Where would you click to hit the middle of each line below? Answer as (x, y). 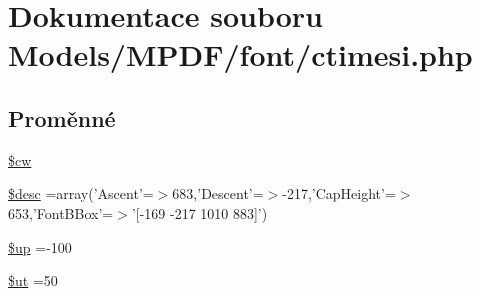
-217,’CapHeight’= (339, 193)
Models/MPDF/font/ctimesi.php (240, 54)
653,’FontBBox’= (61, 212)
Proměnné (62, 117)
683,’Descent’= (218, 193)
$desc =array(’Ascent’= (81, 193)
